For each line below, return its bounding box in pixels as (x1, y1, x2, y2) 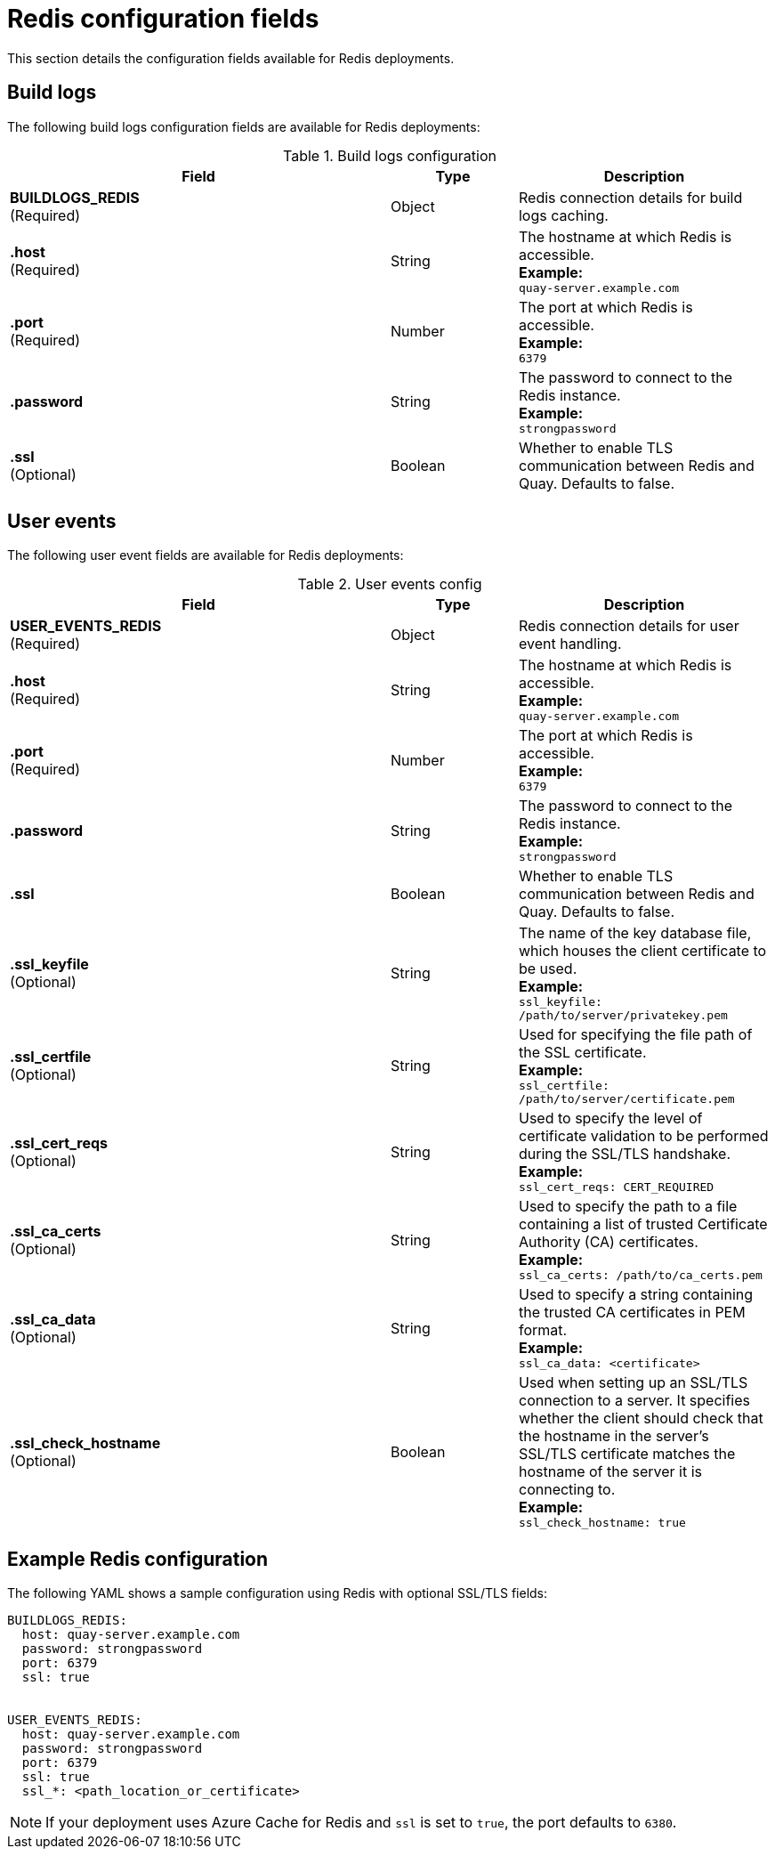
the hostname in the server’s (518, 1427, 709, 1446)
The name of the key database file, (518, 924, 752, 943)
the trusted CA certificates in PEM (518, 1303, 746, 1322)
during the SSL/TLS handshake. (518, 1145, 731, 1163)
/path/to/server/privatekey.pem (518, 1009, 728, 1023)
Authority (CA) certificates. (518, 1233, 698, 1252)
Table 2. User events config (297, 575, 482, 594)
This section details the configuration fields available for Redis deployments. (7, 50, 455, 66)
